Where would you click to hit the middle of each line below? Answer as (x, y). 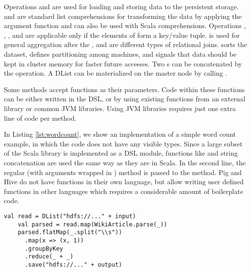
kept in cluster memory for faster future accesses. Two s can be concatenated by (123, 63)
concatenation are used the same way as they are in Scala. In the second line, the (125, 162)
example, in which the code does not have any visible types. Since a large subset (123, 143)
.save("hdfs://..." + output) (73, 264)
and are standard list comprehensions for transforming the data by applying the (123, 16)
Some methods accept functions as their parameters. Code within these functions (125, 89)
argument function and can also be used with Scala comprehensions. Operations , (125, 25)
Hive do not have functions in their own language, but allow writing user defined (124, 182)
